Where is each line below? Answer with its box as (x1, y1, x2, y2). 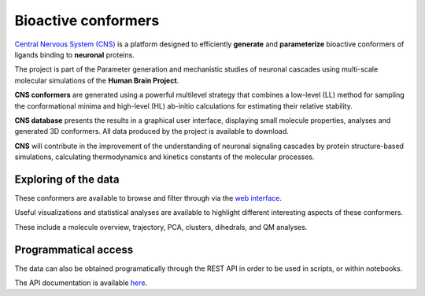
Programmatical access (14, 242, 134, 256)
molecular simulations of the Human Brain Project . (14, 76, 179, 85)
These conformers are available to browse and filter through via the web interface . (14, 193, 283, 202)
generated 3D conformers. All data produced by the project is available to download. (14, 127, 289, 136)
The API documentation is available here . (14, 278, 148, 287)
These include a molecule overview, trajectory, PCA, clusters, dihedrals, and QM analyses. (14, 222, 308, 231)
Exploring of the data (14, 172, 120, 186)
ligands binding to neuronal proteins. (14, 50, 135, 59)
